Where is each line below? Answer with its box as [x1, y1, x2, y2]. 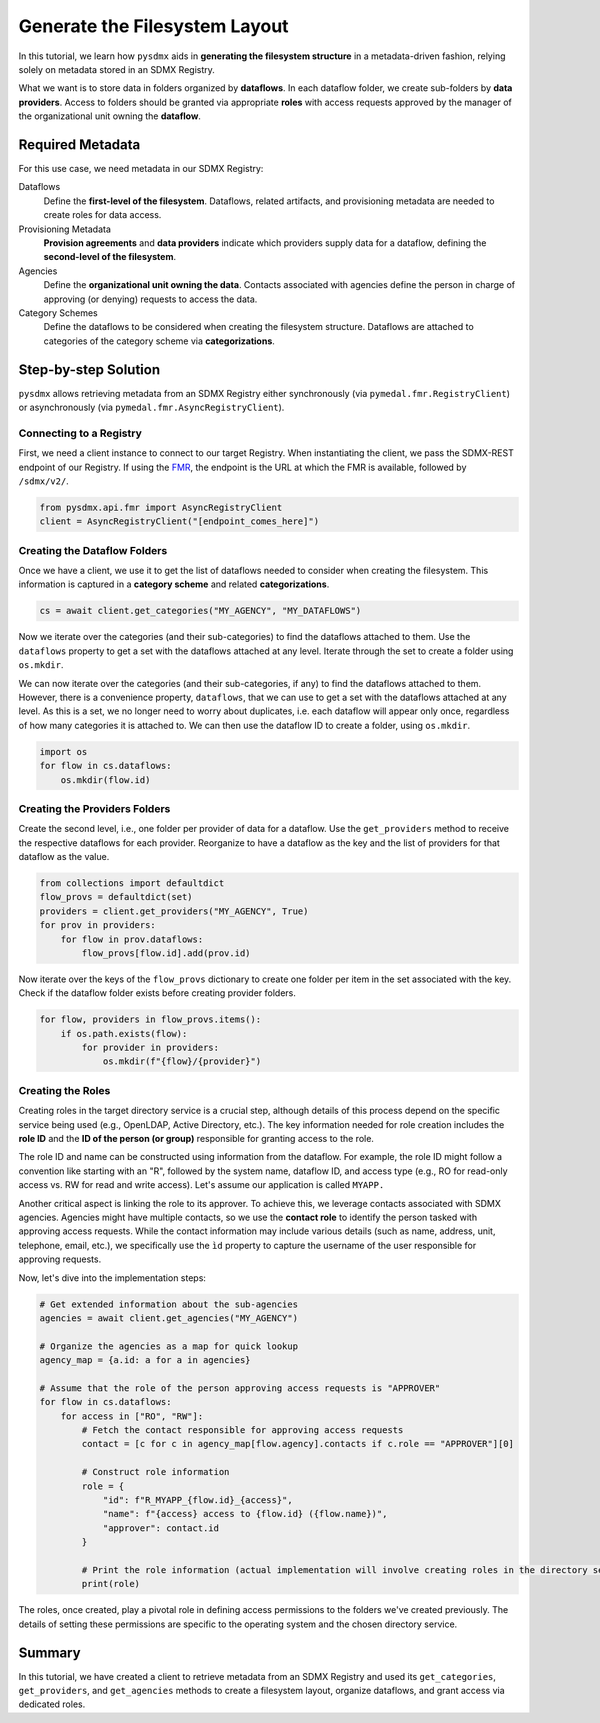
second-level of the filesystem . [43, 251, 177, 263]
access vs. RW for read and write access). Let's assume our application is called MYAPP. [18, 1179, 385, 1191]
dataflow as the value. [18, 851, 110, 863]
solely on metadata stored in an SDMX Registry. [18, 63, 215, 75]
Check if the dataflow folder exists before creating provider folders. [18, 987, 297, 999]
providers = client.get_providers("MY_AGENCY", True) [39, 905, 309, 917]
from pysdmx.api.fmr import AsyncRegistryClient [39, 501, 283, 513]
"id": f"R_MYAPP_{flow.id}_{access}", [102, 1494, 294, 1505]
